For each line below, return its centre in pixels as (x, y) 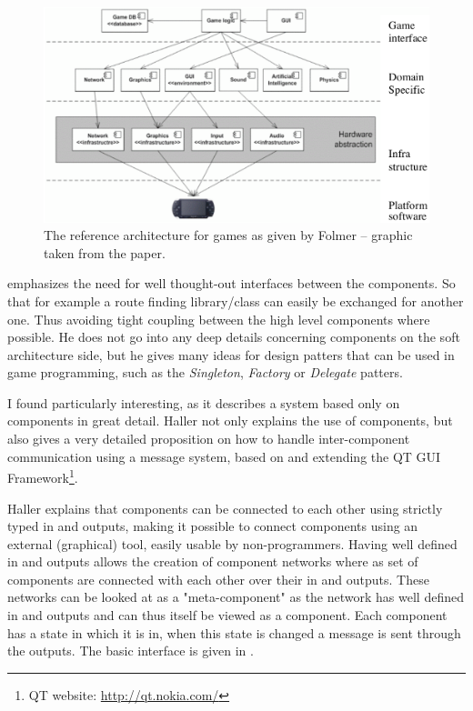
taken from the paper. (105, 252)
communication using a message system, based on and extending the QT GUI (224, 456)
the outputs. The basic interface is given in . (131, 651)
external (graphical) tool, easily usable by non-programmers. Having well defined (232, 543)
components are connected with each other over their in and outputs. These (218, 579)
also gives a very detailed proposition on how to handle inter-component (209, 439)
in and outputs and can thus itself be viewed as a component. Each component (227, 615)
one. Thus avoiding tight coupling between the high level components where (219, 319)
